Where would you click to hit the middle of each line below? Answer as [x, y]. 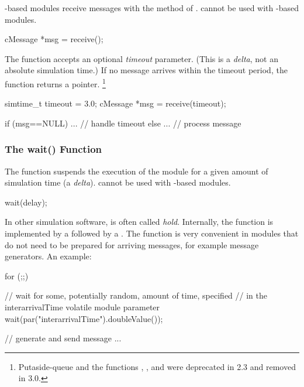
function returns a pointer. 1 [55, 83]
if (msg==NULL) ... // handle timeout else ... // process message [123, 123]
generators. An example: [48, 256]
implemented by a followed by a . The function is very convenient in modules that [152, 233]
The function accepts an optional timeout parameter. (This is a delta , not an [141, 58]
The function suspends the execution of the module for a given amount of [137, 171]
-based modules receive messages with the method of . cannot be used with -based [152, 8]
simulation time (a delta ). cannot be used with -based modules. [118, 182]
